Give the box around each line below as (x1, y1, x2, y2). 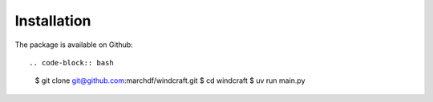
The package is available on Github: (14, 40, 134, 49)
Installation (14, 12, 91, 29)
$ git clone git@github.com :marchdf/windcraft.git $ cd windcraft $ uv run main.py (34, 76, 306, 85)
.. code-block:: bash (29, 58, 114, 67)
